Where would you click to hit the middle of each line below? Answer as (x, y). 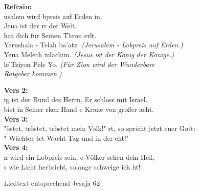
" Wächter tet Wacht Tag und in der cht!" (66, 138)
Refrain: (18, 6)
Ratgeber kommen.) (33, 74)
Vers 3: (16, 118)
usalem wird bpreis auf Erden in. (53, 16)
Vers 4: (16, 147)
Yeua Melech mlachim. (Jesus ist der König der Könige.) (89, 54)
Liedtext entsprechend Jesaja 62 (52, 183)
